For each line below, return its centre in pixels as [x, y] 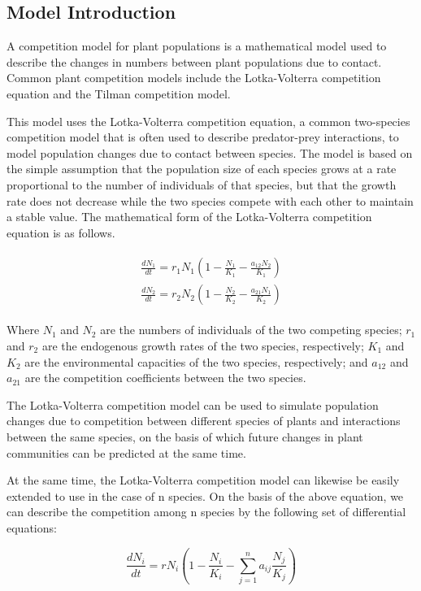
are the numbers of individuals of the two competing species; [251, 330]
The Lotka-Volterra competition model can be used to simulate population [193, 404]
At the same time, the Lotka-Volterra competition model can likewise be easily [203, 480]
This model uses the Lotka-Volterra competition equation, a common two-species [208, 121]
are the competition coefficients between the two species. [165, 378]
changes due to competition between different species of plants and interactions [204, 421]
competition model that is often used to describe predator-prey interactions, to [203, 137]
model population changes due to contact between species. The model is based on [210, 152]
